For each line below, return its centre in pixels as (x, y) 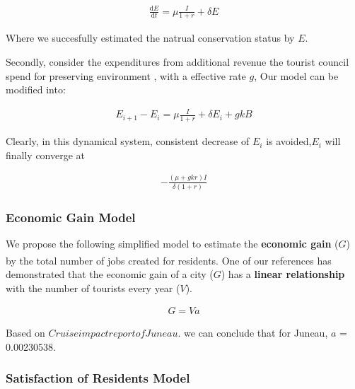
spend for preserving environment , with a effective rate (126, 75)
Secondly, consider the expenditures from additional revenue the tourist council (177, 61)
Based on (25, 333)
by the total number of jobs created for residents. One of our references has (169, 260)
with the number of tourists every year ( (93, 288)
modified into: (36, 89)
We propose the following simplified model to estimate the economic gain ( (172, 244)
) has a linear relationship (283, 274)
